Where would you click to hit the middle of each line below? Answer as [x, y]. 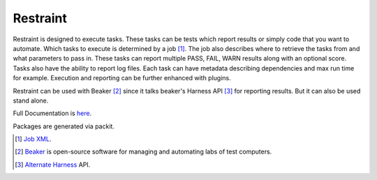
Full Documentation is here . [52, 113]
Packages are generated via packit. [64, 126]
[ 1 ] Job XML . [33, 139]
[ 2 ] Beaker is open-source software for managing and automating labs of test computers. [143, 152]
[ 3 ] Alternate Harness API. [53, 165]
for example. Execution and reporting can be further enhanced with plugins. [122, 78]
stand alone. [31, 100]
